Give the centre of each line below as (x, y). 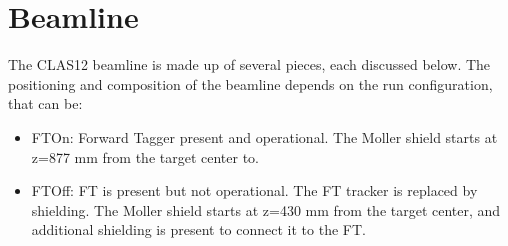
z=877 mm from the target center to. (145, 156)
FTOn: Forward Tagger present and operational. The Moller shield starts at (264, 136)
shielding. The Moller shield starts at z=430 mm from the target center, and (266, 209)
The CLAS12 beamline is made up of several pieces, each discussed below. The (249, 64)
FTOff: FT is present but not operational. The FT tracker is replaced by (254, 190)
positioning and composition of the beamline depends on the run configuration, (250, 83)
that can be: (45, 103)
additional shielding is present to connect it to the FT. (198, 229)
